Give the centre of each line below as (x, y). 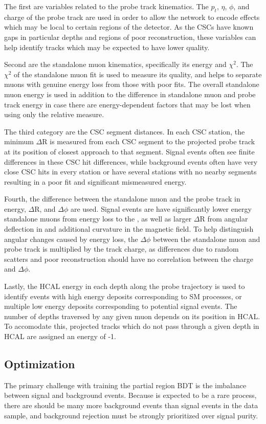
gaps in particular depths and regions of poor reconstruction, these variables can (130, 37)
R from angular (224, 219)
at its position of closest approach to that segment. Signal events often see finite (129, 151)
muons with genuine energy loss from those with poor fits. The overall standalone (132, 84)
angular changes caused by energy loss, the (71, 239)
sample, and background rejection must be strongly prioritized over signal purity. (131, 415)
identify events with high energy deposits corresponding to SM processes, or (123, 296)
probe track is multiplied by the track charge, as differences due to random (121, 249)
